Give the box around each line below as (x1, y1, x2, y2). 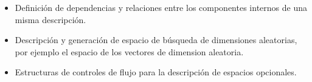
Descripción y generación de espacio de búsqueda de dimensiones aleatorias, (15, 33, 297, 46)
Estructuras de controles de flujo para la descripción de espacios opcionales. (15, 66, 297, 78)
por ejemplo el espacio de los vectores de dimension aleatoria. (15, 45, 244, 58)
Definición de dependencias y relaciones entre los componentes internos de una (15, 1, 307, 13)
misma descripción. (15, 13, 86, 26)
